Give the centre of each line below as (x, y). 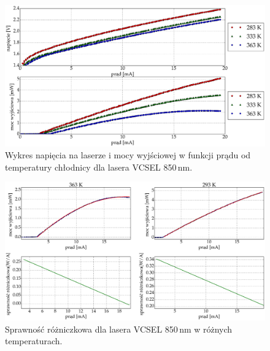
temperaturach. (34, 341)
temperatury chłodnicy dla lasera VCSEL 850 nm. (99, 167)
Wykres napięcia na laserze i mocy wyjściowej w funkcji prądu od (128, 155)
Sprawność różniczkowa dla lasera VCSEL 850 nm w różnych (119, 329)
